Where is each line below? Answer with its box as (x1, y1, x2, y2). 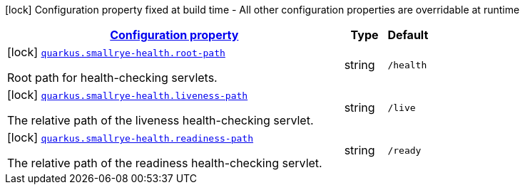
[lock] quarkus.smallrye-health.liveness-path (7, 88, 248, 102)
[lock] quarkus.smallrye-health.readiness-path (7, 130, 253, 144)
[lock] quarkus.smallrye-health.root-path (7, 45, 225, 59)
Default (387, 28, 429, 42)
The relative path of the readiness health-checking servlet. (7, 156, 322, 170)
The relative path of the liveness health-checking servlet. (7, 113, 314, 127)
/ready (387, 144, 422, 156)
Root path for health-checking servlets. (7, 70, 218, 85)
